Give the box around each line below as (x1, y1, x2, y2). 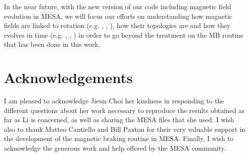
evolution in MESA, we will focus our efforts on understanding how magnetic (4, 11, 233, 21)
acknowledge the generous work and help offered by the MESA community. (4, 143, 226, 153)
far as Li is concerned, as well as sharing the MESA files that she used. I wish (4, 114, 234, 125)
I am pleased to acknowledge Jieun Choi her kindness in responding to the (4, 96, 224, 106)
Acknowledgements (4, 68, 133, 87)
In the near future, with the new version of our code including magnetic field (4, 1, 232, 11)
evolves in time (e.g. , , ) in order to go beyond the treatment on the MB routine (4, 29, 244, 40)
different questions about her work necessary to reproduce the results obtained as (4, 105, 245, 115)
